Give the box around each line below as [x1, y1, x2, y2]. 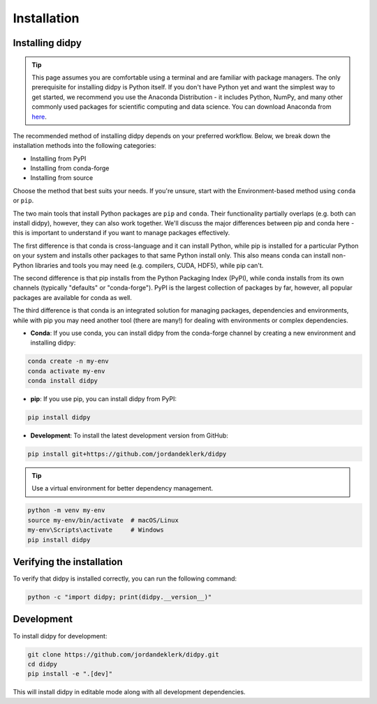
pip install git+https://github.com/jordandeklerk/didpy [27, 450, 227, 458]
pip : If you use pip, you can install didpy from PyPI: [30, 395, 177, 403]
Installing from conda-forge [30, 164, 110, 172]
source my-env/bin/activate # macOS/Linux [27, 516, 179, 524]
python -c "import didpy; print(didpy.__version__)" [27, 593, 212, 601]
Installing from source [30, 174, 94, 182]
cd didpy [27, 660, 58, 668]
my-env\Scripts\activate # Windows [27, 526, 164, 534]
